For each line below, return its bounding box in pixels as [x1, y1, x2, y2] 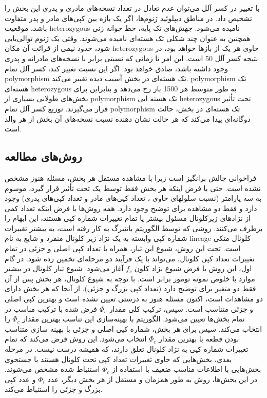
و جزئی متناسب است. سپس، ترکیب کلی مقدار [109, 303, 254, 314]
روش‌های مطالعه [5, 148, 82, 164]
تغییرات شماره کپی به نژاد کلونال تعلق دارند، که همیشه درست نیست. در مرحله [5, 344, 249, 354]
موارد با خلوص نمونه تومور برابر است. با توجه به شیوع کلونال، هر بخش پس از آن [5, 273, 255, 283]
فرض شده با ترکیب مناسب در [5, 303, 97, 314]
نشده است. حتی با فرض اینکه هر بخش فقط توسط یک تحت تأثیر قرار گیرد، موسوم [5, 182, 261, 193]
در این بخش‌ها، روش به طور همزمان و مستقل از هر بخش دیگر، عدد [47, 373, 258, 384]
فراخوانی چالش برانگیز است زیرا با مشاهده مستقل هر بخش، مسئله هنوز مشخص [5, 172, 257, 183]
